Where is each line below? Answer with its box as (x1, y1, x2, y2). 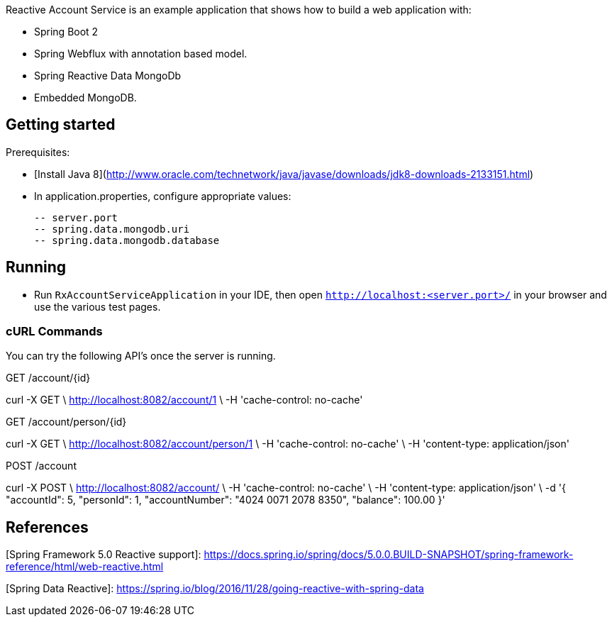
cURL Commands (6, 324, 103, 339)
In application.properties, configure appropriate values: (34, 189, 291, 202)
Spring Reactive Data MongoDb (34, 70, 182, 82)
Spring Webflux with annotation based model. (34, 48, 247, 60)
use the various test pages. (34, 300, 161, 313)
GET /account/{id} (6, 372, 91, 384)
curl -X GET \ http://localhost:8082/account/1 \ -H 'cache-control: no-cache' (6, 394, 363, 406)
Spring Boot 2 (34, 26, 99, 38)
